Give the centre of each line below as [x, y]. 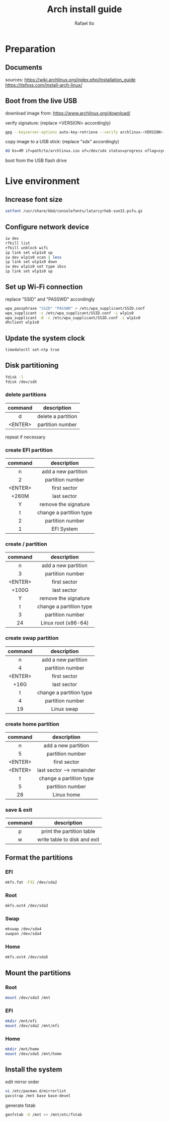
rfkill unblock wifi [27, 248]
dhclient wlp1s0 [22, 322]
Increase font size [34, 200]
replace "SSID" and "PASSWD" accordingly [50, 299]
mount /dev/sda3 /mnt [28, 997]
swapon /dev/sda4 [23, 934]
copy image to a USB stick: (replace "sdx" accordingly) [62, 142]
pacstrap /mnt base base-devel [38, 1096]
